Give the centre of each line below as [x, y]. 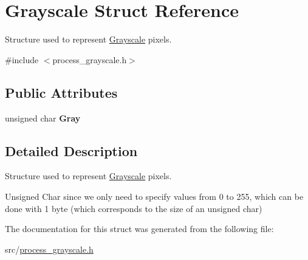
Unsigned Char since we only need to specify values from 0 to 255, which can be [154, 196]
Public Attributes [61, 92]
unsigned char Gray [43, 118]
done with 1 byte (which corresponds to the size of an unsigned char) [134, 208]
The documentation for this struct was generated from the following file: [139, 229]
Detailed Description [71, 150]
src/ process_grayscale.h [49, 249]
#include [22, 59]
